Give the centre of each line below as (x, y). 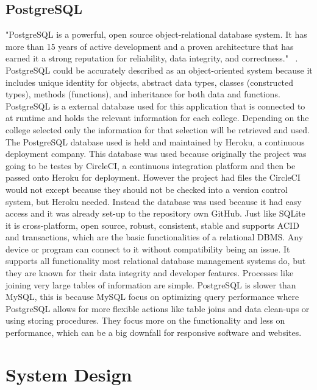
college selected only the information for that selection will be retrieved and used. (158, 129)
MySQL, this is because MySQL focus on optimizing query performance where (152, 297)
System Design (69, 374)
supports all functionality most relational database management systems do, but (156, 261)
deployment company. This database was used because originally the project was (156, 154)
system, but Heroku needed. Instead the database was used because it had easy (154, 201)
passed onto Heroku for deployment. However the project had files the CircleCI (153, 177)
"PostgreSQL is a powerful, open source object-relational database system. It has (156, 34)
